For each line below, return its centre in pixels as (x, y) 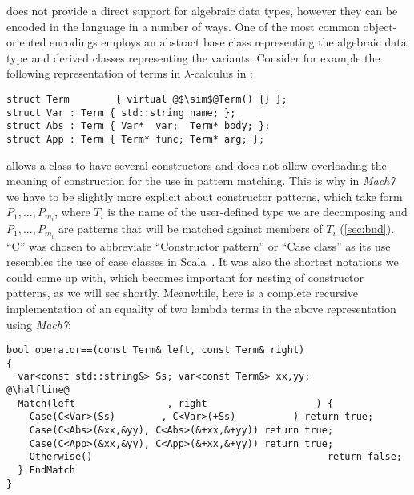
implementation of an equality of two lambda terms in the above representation (201, 308)
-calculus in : (222, 73)
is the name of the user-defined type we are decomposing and (257, 212)
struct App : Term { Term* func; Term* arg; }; (136, 139)
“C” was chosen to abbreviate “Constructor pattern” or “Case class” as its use (199, 245)
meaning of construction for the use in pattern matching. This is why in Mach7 (201, 181)
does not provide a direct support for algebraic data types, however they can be (202, 10)
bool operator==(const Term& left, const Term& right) (156, 350)
